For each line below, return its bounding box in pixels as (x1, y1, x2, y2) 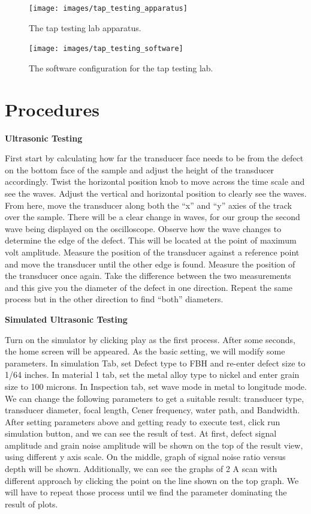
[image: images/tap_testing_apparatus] (29, 4, 188, 13)
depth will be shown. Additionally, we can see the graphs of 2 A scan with (5, 462, 277, 475)
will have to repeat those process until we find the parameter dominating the (5, 486, 287, 498)
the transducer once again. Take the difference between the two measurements (5, 269, 291, 282)
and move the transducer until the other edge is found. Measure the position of (5, 257, 295, 270)
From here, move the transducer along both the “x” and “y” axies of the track (5, 199, 292, 211)
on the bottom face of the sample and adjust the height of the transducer (5, 163, 274, 176)
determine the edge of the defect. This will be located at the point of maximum (5, 234, 297, 247)
